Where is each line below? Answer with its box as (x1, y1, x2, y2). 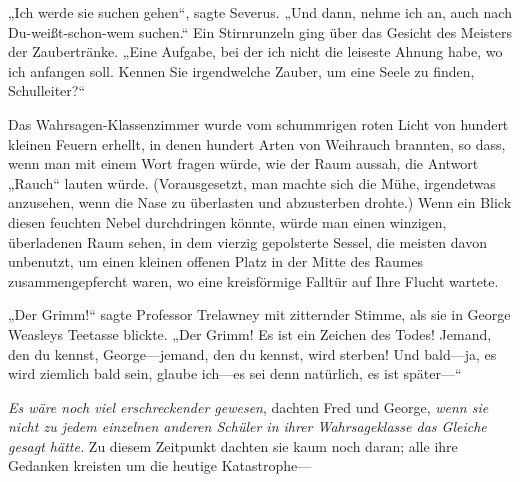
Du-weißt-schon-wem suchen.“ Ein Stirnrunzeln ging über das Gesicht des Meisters (8, 21, 512, 42)
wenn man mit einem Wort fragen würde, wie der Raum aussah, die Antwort (8, 153, 479, 174)
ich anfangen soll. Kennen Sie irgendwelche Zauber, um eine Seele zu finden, (8, 60, 475, 81)
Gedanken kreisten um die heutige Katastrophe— (8, 455, 312, 476)
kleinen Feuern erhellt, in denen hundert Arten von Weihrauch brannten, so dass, (8, 133, 506, 154)
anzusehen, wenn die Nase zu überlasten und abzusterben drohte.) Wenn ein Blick (8, 192, 512, 213)
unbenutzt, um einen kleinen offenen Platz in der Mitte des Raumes (8, 251, 424, 272)
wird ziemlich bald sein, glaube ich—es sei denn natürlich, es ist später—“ (8, 363, 462, 384)
